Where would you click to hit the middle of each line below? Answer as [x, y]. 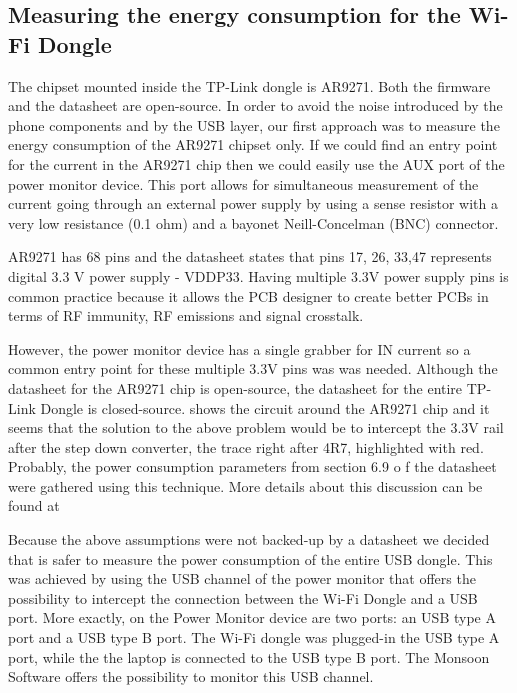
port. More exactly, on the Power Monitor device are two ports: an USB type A [252, 617]
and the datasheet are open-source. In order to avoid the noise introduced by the [255, 105]
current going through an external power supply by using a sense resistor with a [253, 203]
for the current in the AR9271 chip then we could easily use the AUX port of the [256, 163]
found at [34, 505]
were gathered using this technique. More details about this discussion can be [245, 485]
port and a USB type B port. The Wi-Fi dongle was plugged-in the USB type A [254, 637]
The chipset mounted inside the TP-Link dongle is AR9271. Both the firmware [249, 85]
